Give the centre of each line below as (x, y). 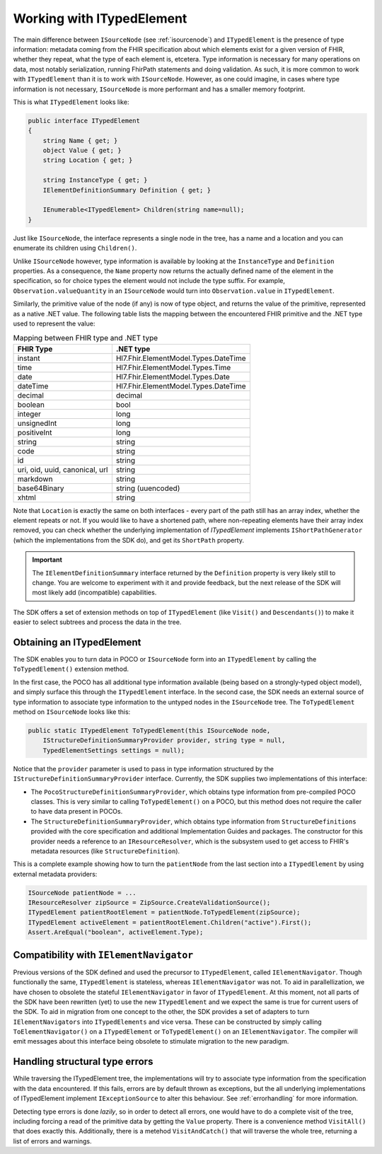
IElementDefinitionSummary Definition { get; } (127, 190)
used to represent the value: (54, 323)
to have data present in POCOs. (77, 812)
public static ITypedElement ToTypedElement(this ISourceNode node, (149, 731)
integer (29, 414)
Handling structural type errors (83, 1062)
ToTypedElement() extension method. (71, 669)
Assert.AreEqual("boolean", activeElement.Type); (116, 933)
